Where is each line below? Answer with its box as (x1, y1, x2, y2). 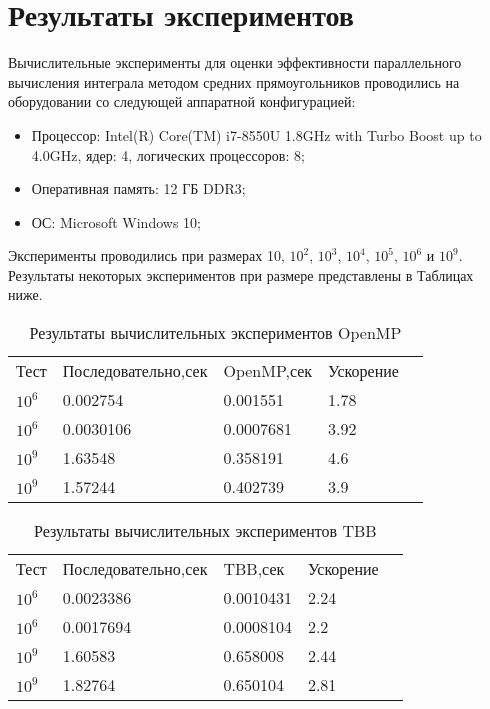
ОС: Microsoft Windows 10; (31, 211, 201, 232)
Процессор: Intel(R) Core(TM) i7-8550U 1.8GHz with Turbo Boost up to (31, 124, 482, 145)
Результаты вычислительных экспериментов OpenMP (29, 321, 402, 345)
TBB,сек (223, 557, 285, 581)
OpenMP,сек (223, 359, 313, 383)
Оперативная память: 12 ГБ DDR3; (31, 178, 246, 199)
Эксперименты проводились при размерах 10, (8, 245, 285, 266)
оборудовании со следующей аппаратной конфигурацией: (8, 91, 356, 112)
